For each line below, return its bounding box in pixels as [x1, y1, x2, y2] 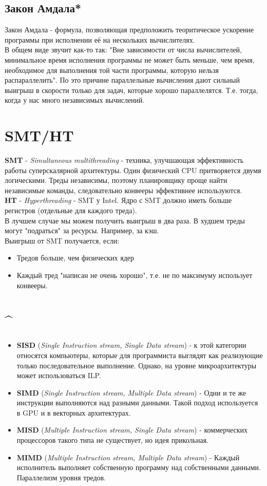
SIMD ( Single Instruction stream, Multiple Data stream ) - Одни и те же [16, 387, 246, 398]
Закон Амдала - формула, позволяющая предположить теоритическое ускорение [5, 24, 254, 35]
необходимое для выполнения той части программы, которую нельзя [5, 64, 219, 75]
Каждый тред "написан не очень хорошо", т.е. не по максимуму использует [16, 270, 253, 281]
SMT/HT [5, 125, 74, 146]
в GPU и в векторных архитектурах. [16, 407, 131, 418]
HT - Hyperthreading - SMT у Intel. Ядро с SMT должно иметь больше [5, 195, 232, 205]
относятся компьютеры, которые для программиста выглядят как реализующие [16, 349, 263, 360]
